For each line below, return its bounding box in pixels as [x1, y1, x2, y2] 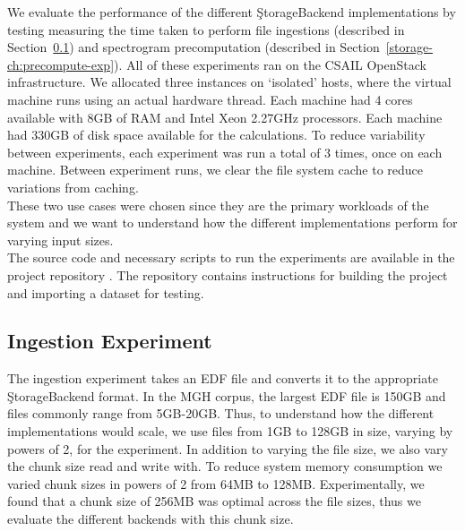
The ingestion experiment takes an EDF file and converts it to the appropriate [7, 369, 438, 388]
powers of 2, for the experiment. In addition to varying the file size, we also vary [7, 439, 448, 458]
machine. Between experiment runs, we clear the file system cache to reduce [7, 160, 424, 179]
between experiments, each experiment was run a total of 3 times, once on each [7, 142, 443, 161]
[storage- [385, 38, 433, 56]
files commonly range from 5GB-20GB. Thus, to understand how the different [7, 404, 435, 423]
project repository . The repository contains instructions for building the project [7, 265, 448, 284]
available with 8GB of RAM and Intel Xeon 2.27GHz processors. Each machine [7, 107, 443, 126]
